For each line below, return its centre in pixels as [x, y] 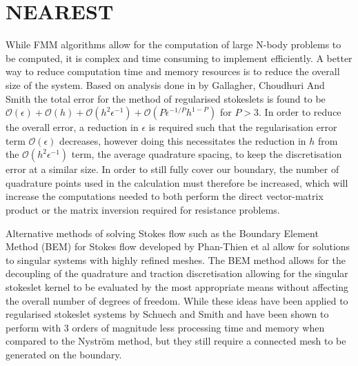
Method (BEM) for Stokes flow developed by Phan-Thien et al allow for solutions [178, 246]
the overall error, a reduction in [72, 127]
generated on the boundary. [64, 354]
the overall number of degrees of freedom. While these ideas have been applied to [177, 300]
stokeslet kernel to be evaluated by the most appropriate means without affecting [177, 287]
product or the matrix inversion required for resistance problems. [143, 210]
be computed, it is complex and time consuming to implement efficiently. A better [179, 58]
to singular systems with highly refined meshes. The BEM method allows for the [176, 260]
